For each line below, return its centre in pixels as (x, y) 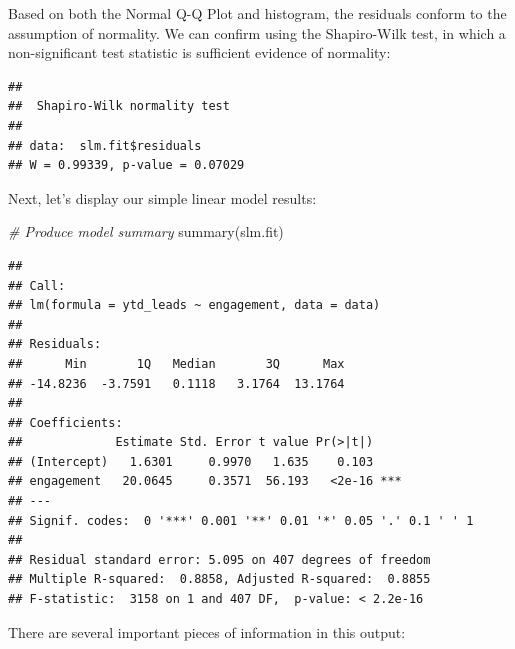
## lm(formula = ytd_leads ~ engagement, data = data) (194, 305)
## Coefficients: (65, 422)
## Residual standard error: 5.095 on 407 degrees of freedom (219, 559)
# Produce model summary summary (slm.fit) (146, 231)
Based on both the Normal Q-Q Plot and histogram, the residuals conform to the (257, 13)
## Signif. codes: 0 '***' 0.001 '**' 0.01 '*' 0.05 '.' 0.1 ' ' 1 (241, 520)
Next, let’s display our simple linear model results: (162, 197)
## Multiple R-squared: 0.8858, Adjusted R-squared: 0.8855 (219, 579)
